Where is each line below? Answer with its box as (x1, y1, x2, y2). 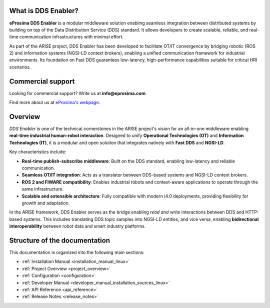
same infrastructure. (21, 186, 64, 192)
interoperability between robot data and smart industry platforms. (9, 223, 146, 229)
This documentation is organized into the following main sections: (9, 249, 144, 255)
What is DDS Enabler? (9, 6, 78, 15)
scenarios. (9, 64, 31, 70)
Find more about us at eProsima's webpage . (9, 99, 100, 105)
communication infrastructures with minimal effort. (19, 34, 124, 40)
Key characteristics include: (9, 149, 66, 155)
